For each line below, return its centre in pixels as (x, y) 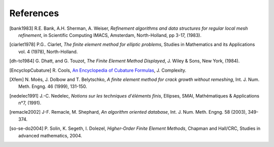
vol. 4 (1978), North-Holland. (48, 52)
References (34, 13)
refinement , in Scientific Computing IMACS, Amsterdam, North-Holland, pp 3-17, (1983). (110, 35)
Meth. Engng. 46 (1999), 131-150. (53, 86)
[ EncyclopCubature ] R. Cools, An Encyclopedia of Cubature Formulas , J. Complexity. (98, 70)
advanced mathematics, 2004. (50, 135)
